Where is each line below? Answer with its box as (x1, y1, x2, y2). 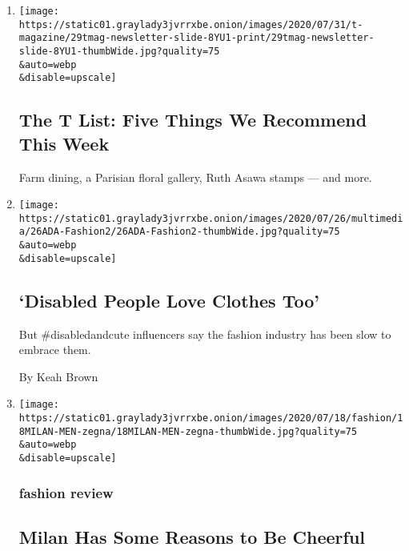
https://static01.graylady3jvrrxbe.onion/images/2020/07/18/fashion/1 (18, 412, 403, 424)
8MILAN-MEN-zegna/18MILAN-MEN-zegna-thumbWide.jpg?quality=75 (18, 425, 358, 437)
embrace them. (18, 341, 91, 358)
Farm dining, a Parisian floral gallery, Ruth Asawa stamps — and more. (18, 168, 372, 185)
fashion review (18, 482, 114, 502)
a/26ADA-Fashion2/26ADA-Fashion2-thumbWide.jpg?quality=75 (18, 226, 340, 238)
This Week (18, 131, 110, 155)
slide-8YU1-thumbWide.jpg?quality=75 (18, 45, 220, 57)
